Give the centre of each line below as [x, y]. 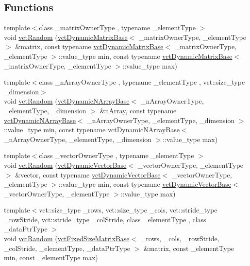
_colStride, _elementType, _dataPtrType [67, 248]
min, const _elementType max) [51, 257]
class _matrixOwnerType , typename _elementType [117, 27]
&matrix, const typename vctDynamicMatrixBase [89, 46]
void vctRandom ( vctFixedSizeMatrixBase [67, 239]
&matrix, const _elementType [189, 248]
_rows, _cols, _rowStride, [180, 239]
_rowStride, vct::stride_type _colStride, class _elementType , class [105, 219]
